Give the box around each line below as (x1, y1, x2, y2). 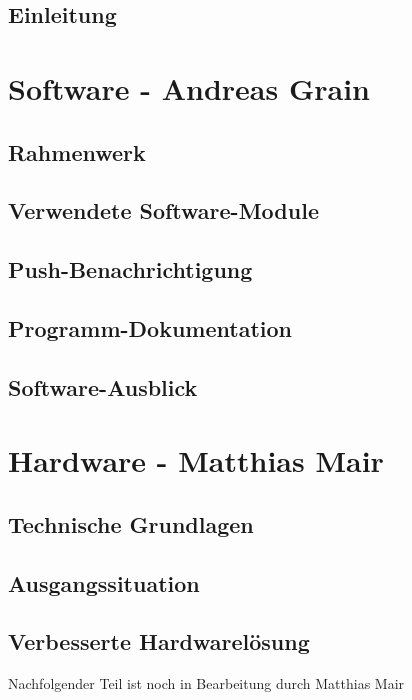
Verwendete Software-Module (8, 195, 319, 226)
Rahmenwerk (8, 136, 146, 167)
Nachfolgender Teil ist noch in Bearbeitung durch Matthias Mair (8, 673, 405, 694)
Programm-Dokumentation (8, 312, 292, 343)
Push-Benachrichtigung (8, 254, 253, 285)
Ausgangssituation (8, 567, 200, 598)
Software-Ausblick (8, 371, 198, 402)
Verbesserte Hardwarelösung (8, 626, 310, 657)
